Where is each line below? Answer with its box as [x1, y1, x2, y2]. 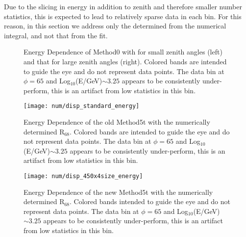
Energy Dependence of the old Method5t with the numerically [24, 117, 210, 127]
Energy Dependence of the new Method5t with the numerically [24, 186, 213, 197]
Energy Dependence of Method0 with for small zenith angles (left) [24, 47, 222, 57]
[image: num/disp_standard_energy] [24, 103, 140, 110]
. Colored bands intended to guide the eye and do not [70, 196, 231, 207]
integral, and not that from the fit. [4, 30, 108, 40]
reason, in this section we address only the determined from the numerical [4, 21, 226, 31]
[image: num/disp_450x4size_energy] [24, 172, 143, 180]
